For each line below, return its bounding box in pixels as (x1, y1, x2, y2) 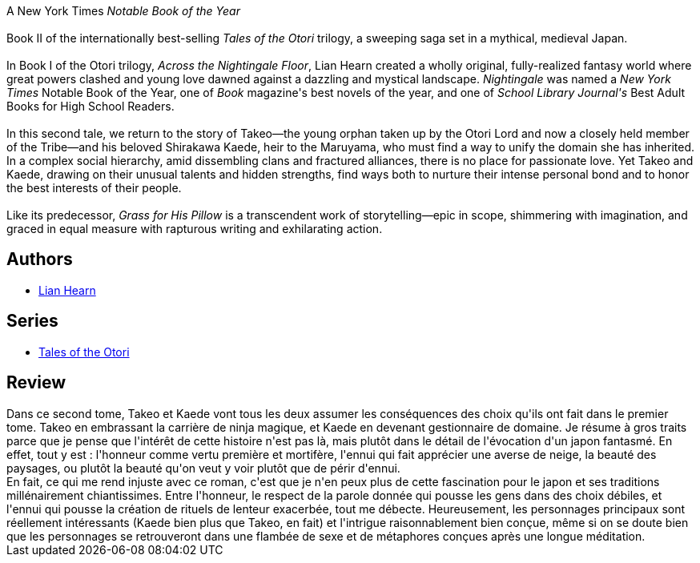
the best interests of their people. (6, 181, 182, 195)
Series (6, 311, 58, 332)
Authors (6, 249, 73, 270)
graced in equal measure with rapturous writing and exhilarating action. (6, 222, 383, 235)
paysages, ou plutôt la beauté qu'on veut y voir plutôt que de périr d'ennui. (6, 460, 400, 475)
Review (6, 372, 66, 393)
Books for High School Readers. (6, 99, 175, 113)
